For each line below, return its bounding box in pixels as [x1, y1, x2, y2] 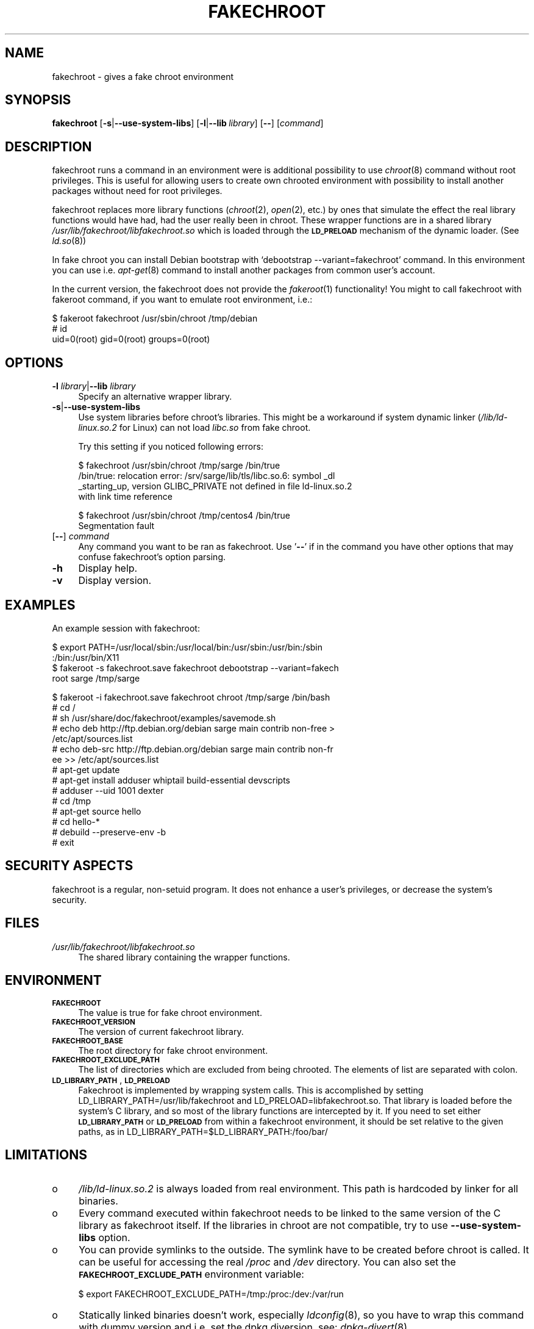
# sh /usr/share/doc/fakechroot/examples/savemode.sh [52, 712, 276, 723]
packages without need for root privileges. [52, 185, 222, 196]
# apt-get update [52, 764, 120, 775]
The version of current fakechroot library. [78, 1026, 244, 1037]
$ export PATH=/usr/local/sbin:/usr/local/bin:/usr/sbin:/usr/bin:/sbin [52, 641, 323, 652]
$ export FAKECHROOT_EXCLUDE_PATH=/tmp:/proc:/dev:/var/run [78, 1289, 344, 1300]
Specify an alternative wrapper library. [78, 391, 232, 402]
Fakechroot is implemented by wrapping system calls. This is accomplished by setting [78, 1084, 424, 1095]
